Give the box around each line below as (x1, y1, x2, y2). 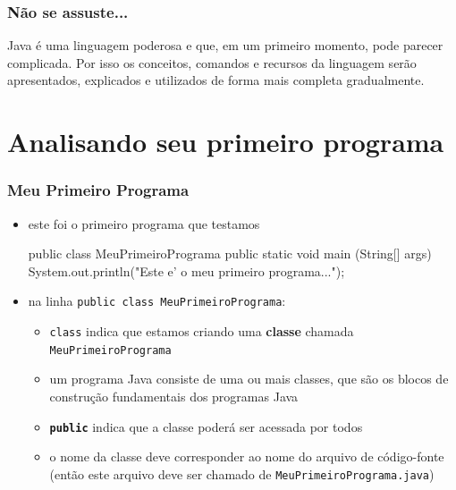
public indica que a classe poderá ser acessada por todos (49, 417, 363, 435)
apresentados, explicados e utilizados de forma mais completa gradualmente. (7, 71, 425, 89)
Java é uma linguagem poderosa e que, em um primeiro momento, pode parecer (7, 36, 443, 55)
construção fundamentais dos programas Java (49, 386, 299, 405)
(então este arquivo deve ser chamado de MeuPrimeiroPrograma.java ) (49, 464, 435, 483)
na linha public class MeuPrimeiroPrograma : (28, 291, 286, 310)
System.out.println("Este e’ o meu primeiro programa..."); (28, 261, 345, 280)
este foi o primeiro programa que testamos (28, 214, 260, 232)
